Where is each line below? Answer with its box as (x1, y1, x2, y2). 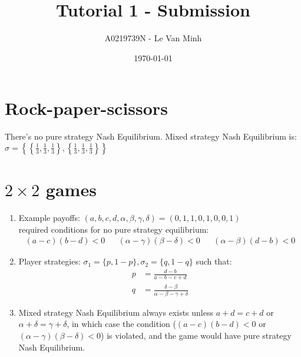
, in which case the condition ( (67, 318, 176, 330)
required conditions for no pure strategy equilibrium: (18, 223, 209, 235)
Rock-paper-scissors (5, 96, 168, 120)
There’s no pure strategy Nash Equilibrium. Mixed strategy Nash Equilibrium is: (5, 130, 297, 143)
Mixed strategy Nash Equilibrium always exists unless (18, 306, 213, 318)
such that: (196, 255, 232, 267)
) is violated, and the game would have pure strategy (101, 329, 292, 341)
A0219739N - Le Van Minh (104, 32, 202, 44)
